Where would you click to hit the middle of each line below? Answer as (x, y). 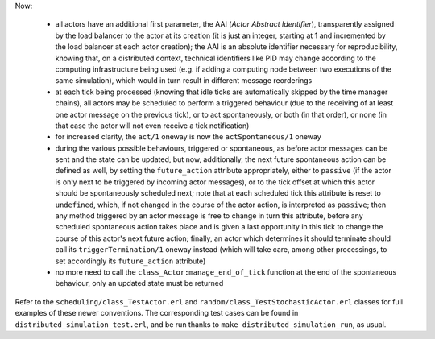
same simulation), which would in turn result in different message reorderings (184, 81)
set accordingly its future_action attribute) (130, 261)
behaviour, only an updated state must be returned (139, 283)
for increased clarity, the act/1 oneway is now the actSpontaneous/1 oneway (188, 137)
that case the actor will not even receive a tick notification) (152, 126)
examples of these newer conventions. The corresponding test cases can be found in (157, 313)
